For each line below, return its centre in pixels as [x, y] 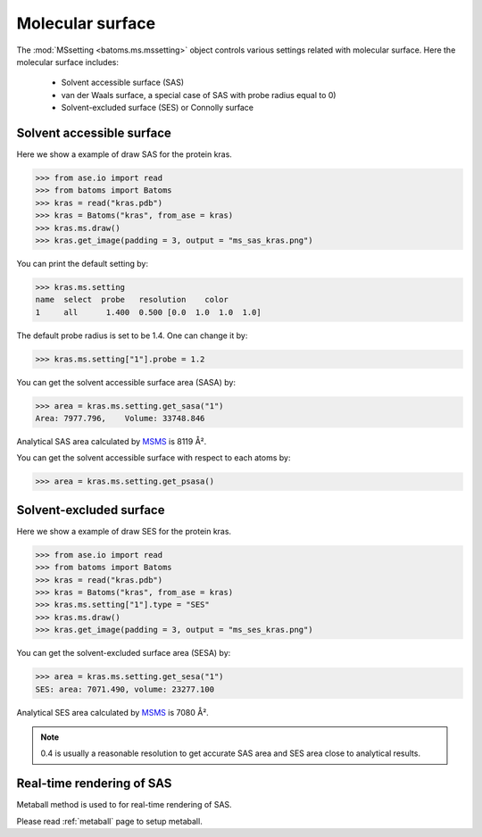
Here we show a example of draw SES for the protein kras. [124, 531]
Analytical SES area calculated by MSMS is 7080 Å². [112, 712]
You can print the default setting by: [83, 263]
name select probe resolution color [132, 300]
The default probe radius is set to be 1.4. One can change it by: [132, 336]
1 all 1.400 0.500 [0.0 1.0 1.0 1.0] [149, 312]
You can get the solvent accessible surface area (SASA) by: [126, 382]
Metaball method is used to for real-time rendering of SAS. [124, 805]
